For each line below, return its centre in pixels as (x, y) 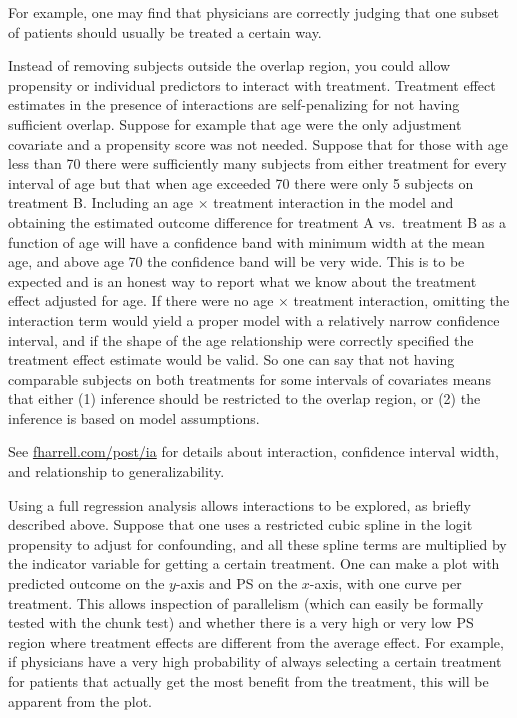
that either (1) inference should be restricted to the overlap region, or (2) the (244, 398)
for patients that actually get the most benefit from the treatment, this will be (248, 681)
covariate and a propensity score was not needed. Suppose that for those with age (258, 143)
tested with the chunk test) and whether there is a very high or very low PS (241, 622)
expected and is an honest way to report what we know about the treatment (242, 280)
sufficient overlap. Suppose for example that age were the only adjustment (235, 123)
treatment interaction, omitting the (401, 300)
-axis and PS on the (236, 583)
